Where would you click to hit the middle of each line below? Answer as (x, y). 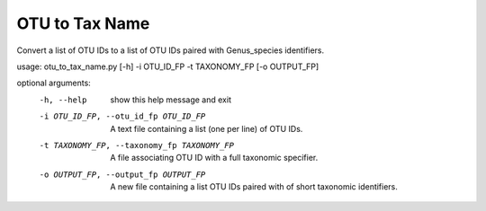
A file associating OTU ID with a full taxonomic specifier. (214, 158)
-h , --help (63, 100)
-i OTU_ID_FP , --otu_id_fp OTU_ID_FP (122, 116)
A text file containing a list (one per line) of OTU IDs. (207, 128)
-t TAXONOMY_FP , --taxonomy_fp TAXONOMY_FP (136, 145)
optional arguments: (54, 83)
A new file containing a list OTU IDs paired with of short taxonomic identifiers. (254, 187)
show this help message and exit (171, 100)
